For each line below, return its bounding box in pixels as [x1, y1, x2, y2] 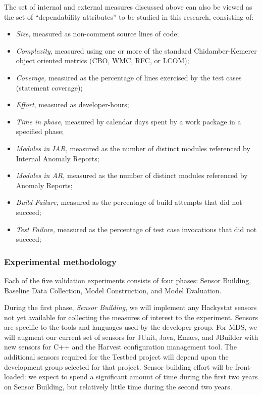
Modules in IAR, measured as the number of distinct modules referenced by [16, 143, 250, 153]
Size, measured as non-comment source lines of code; [16, 28, 179, 39]
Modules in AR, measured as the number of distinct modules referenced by [16, 170, 248, 181]
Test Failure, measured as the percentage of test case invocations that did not [16, 224, 257, 234]
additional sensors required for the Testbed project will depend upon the [4, 352, 229, 362]
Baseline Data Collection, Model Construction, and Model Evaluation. [4, 285, 222, 295]
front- [235, 361, 252, 372]
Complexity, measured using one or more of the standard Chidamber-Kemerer [16, 45, 257, 56]
